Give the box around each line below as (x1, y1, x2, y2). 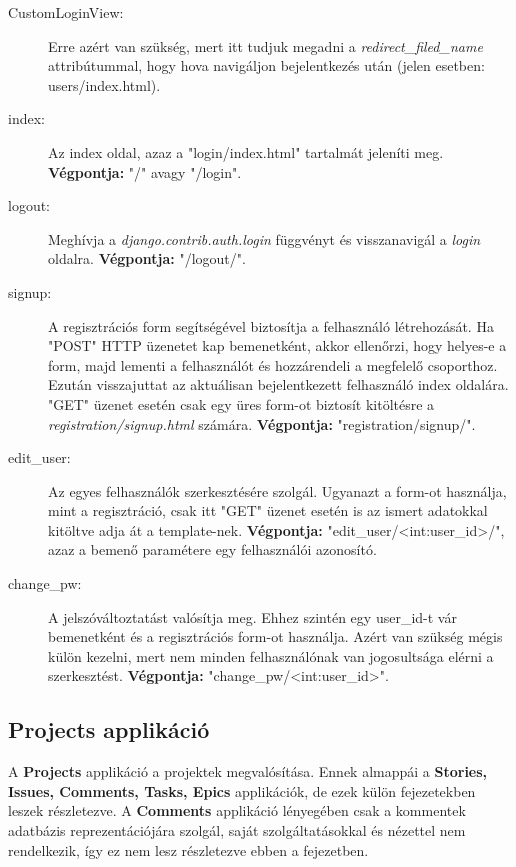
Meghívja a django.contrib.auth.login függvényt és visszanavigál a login (48, 228, 481, 249)
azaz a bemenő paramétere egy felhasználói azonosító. (48, 539, 377, 560)
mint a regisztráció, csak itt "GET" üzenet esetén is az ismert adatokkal (48, 500, 488, 521)
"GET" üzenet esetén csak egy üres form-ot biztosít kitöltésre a (48, 393, 435, 414)
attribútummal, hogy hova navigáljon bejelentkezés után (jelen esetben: (48, 55, 485, 76)
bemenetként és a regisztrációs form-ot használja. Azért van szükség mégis (48, 626, 503, 647)
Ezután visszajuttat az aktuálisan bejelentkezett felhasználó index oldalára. (48, 374, 509, 395)
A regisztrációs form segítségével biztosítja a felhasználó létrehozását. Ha (48, 315, 494, 336)
